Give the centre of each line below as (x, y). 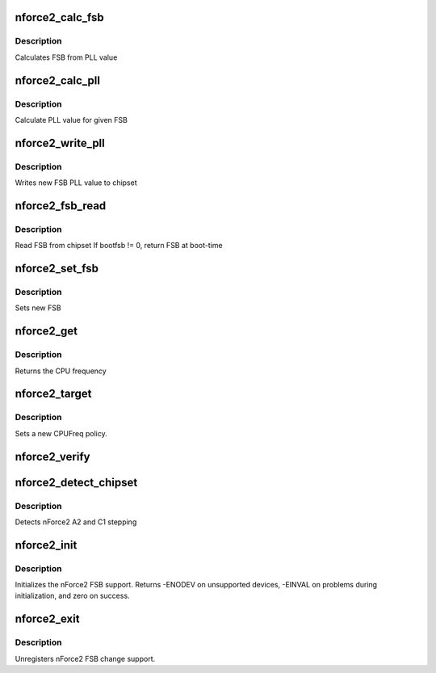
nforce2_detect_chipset (76, 482)
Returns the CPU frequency (61, 371)
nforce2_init (46, 545)
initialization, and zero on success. (72, 596)
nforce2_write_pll (60, 143)
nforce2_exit (47, 619)
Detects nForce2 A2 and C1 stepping (76, 522)
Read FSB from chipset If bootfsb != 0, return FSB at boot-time (119, 246)
